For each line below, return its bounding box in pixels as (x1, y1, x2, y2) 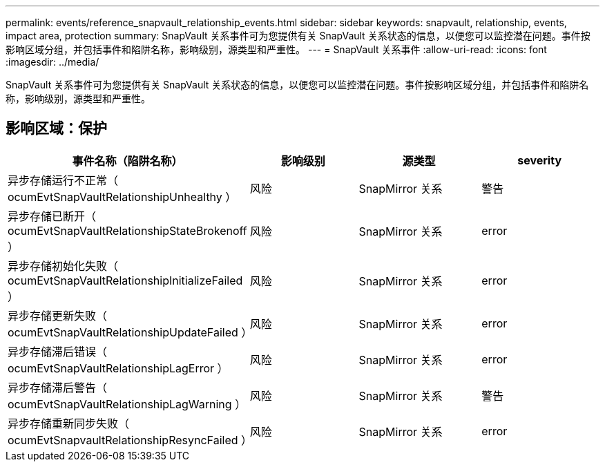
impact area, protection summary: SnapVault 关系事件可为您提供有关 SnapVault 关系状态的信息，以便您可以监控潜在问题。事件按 (6, 30, 590, 41)
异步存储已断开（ (8, 209, 97, 223)
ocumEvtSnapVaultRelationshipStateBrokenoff (8, 223, 247, 238)
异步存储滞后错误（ (8, 344, 108, 359)
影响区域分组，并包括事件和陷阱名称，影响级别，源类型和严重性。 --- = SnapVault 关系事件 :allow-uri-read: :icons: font (6, 44, 547, 55)
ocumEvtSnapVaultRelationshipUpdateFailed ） (8, 325, 253, 339)
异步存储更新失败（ (8, 308, 108, 323)
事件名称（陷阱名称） (72, 153, 183, 168)
